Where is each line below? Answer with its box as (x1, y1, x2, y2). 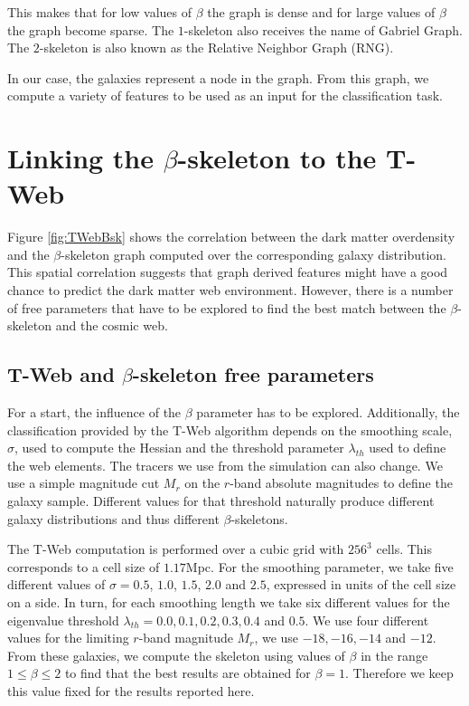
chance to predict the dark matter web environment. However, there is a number (7, 281, 454, 300)
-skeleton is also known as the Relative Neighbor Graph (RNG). (39, 38, 394, 57)
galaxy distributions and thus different (7, 509, 220, 528)
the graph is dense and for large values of (207, 3, 436, 21)
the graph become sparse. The (7, 20, 174, 39)
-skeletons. (230, 509, 288, 528)
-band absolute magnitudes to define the (230, 473, 453, 492)
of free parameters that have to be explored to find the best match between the (7, 298, 446, 317)
